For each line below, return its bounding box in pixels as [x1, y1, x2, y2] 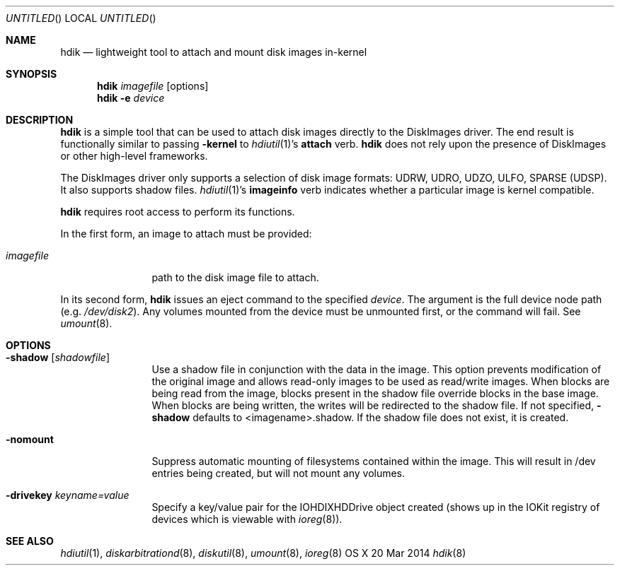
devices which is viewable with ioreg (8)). [151, 513, 343, 525]
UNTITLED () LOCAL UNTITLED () [6, 12, 156, 24]
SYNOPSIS [6, 68, 57, 80]
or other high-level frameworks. [60, 150, 208, 162]
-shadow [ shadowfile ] [6, 351, 110, 363]
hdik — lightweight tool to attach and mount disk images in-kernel [60, 46, 367, 58]
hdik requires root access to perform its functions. [60, 206, 295, 218]
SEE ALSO [6, 535, 54, 547]
